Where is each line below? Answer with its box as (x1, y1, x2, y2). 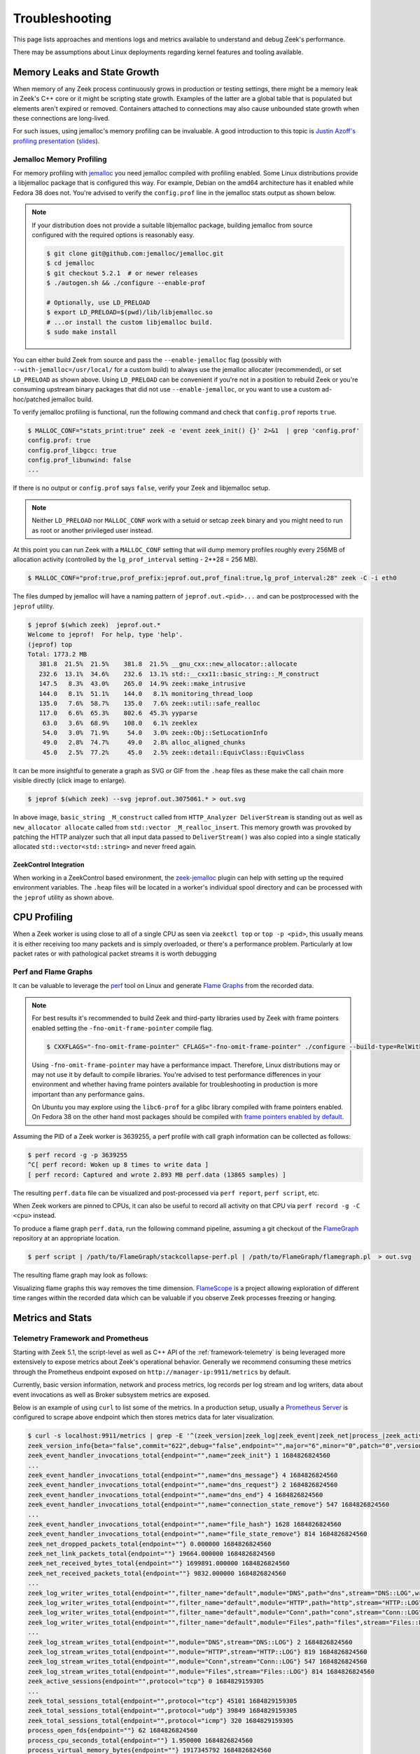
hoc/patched (13, 395, 50, 403)
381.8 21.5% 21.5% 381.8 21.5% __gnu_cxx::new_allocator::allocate (38, 660, 297, 668)
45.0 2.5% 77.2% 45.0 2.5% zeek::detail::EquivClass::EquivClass (42, 748, 304, 756)
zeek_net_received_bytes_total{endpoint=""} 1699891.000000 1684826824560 (27, 1560, 290, 1567)
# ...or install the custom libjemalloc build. (46, 318, 213, 326)
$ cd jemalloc (46, 260, 95, 267)
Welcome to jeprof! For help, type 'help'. (27, 631, 183, 638)
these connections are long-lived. (13, 114, 110, 123)
